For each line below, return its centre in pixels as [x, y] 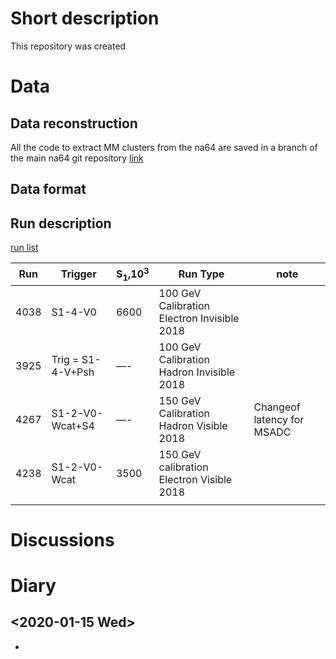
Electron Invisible [199, 318]
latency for [279, 419]
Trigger [78, 274]
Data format [48, 189]
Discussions [62, 539]
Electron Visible [195, 479]
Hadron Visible [193, 425]
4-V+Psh [73, 372]
